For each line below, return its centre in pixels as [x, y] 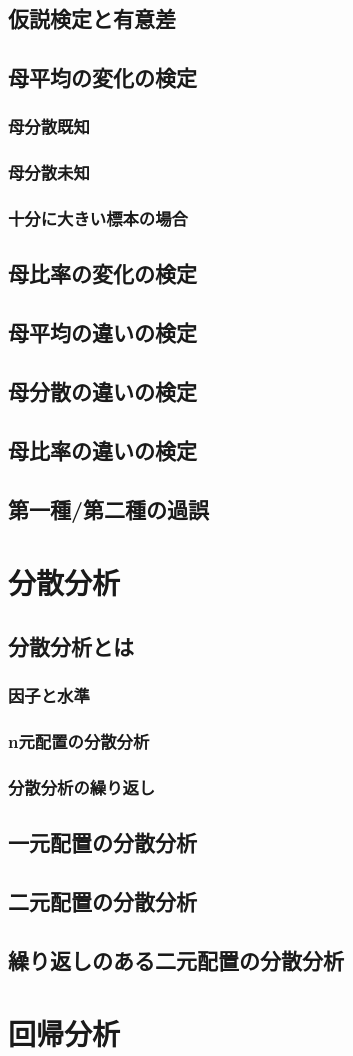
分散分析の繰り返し [82, 786]
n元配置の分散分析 [79, 740]
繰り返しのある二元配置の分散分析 [176, 959]
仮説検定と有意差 [92, 18]
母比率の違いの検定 [102, 449]
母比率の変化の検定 [102, 273]
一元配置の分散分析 [102, 842]
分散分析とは [71, 645]
